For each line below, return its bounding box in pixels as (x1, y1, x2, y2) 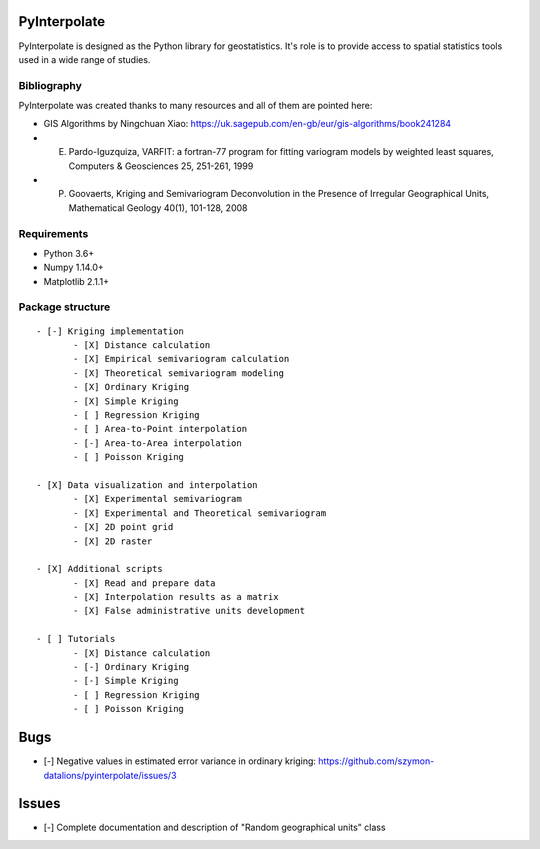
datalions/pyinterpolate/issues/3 (43, 769, 177, 781)
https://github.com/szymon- (318, 755, 435, 767)
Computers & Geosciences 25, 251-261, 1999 (68, 160, 254, 172)
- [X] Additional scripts (36, 563, 164, 575)
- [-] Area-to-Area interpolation (73, 437, 242, 449)
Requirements (18, 226, 89, 240)
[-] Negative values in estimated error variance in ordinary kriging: (43, 755, 317, 767)
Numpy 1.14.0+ (43, 261, 104, 274)
